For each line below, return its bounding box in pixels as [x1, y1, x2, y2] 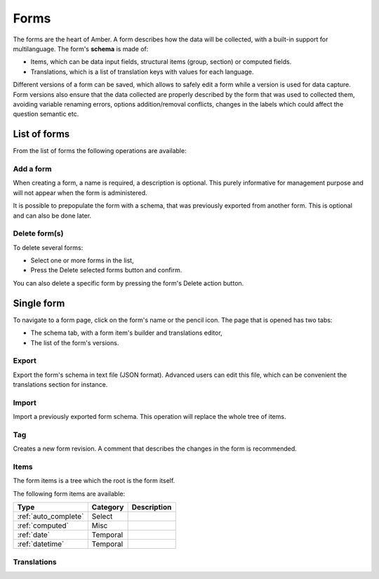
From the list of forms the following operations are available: [13, 147, 187, 155]
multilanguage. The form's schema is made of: [13, 44, 149, 53]
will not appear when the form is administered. [13, 188, 147, 197]
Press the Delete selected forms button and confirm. [30, 266, 182, 274]
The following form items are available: [13, 489, 126, 498]
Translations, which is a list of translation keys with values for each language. [30, 67, 254, 76]
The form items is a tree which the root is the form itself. [13, 477, 175, 485]
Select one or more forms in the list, [30, 256, 134, 265]
